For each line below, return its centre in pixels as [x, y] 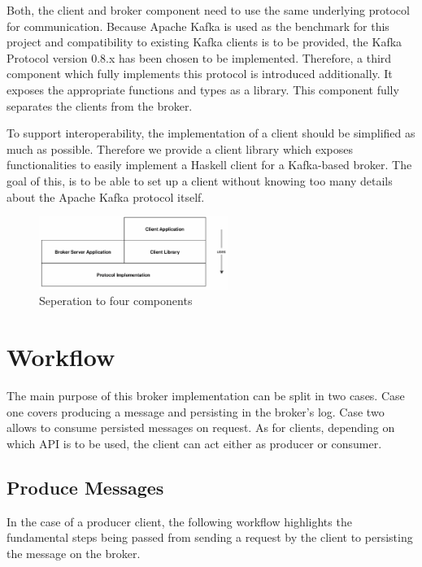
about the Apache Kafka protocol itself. [106, 196]
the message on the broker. [74, 553]
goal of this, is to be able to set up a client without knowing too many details [200, 180]
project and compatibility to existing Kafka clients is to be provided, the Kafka [204, 42]
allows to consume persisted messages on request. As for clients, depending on [201, 427]
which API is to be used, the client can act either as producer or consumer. [194, 443]
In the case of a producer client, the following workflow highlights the [179, 521]
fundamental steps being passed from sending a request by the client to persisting [210, 537]
